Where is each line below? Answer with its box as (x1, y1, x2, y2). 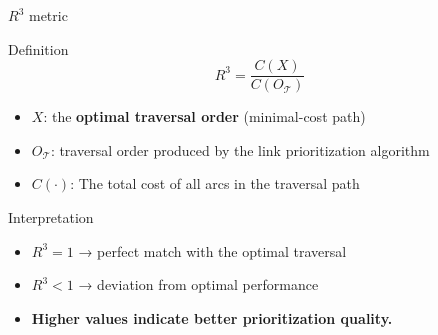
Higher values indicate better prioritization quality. (31, 307, 393, 328)
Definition (8, 38, 69, 59)
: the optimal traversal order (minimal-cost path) (43, 106, 366, 127)
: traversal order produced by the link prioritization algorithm (50, 139, 430, 160)
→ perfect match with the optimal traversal (78, 240, 347, 261)
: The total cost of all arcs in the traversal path (70, 173, 360, 194)
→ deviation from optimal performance (78, 274, 319, 295)
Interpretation (8, 207, 94, 228)
